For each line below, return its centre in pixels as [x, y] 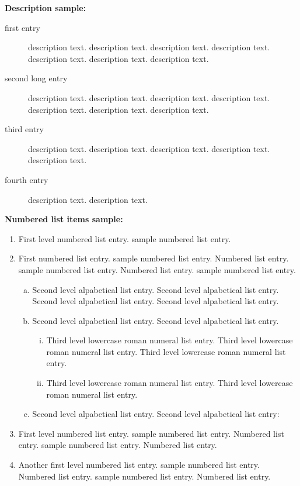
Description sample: [46, 8]
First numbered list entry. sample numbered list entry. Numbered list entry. [154, 258]
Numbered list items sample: [64, 219]
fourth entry [27, 179]
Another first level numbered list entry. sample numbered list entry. [139, 465]
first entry [22, 27]
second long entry [36, 78]
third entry [24, 129]
